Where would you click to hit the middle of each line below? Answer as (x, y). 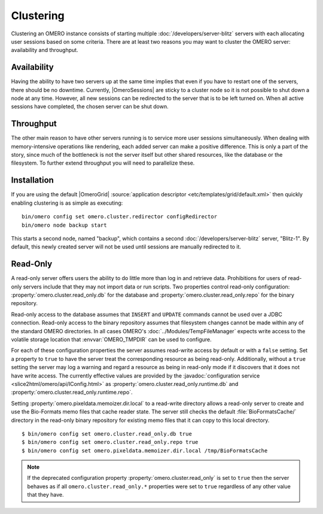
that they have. (45, 495)
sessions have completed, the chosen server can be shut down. (90, 107)
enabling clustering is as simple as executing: (67, 203)
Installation (32, 180)
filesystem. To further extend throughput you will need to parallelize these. (103, 163)
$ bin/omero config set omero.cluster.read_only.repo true (110, 442)
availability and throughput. (45, 50)
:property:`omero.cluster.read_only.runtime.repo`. (72, 393)
